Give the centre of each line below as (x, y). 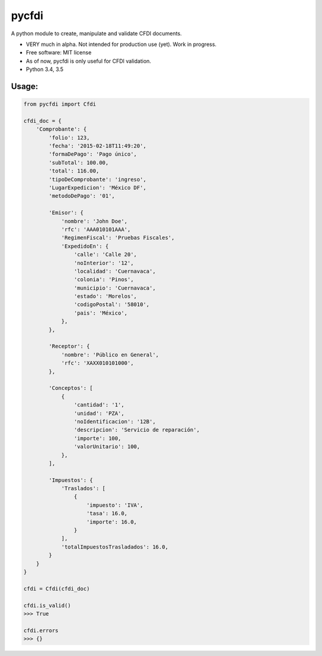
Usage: (25, 86)
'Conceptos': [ (71, 388)
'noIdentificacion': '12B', (115, 421)
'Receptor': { (69, 347)
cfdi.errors (41, 630)
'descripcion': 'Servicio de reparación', (137, 430)
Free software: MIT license (59, 53)
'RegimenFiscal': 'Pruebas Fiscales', (118, 238)
